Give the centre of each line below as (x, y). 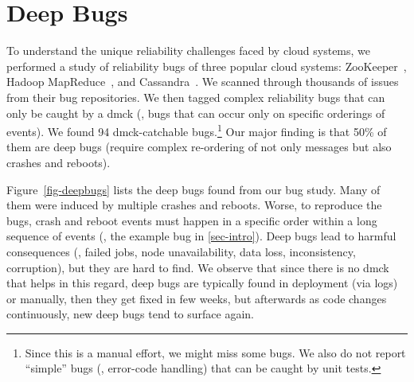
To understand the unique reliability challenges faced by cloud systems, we (189, 51)
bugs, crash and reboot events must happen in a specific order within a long (192, 220)
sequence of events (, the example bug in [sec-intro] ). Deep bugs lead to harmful (201, 236)
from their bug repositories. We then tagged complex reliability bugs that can (196, 97)
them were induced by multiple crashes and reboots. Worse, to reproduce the (194, 205)
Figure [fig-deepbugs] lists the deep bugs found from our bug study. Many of (193, 189)
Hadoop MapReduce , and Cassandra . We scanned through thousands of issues (203, 82)
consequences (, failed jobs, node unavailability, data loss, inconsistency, (181, 251)
